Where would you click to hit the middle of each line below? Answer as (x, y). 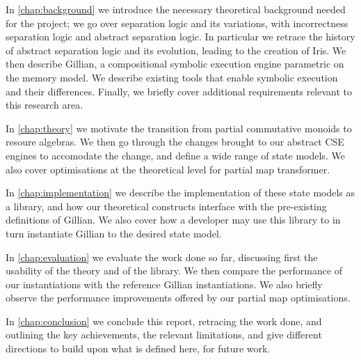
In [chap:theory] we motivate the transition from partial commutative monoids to (179, 128)
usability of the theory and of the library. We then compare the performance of (174, 271)
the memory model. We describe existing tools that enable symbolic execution (172, 77)
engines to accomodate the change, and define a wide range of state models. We (175, 155)
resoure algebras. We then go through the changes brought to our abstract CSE (175, 142)
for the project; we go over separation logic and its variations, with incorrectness (177, 23)
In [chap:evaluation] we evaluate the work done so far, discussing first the (162, 257)
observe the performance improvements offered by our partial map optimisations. (178, 298)
